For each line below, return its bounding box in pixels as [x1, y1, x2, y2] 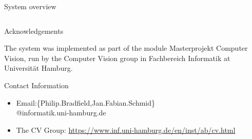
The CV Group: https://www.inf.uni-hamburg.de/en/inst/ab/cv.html [16, 124, 236, 135]
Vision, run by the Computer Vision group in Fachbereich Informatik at [4, 52, 230, 63]
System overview [4, 1, 56, 11]
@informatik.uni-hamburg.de [16, 107, 106, 118]
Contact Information [4, 80, 69, 90]
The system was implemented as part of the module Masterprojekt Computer [4, 43, 248, 53]
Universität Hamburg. [4, 63, 73, 73]
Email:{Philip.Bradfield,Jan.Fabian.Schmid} [16, 97, 156, 108]
